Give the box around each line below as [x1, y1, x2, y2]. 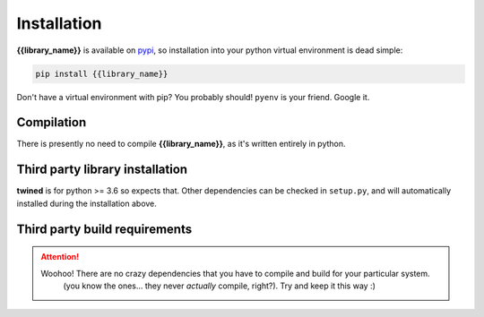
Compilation [16, 115, 87, 130]
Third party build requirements [16, 221, 193, 236]
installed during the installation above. [16, 198, 157, 209]
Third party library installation [16, 162, 188, 177]
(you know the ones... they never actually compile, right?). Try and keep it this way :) [63, 280, 376, 291]
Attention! [40, 252, 80, 262]
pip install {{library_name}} [35, 68, 169, 79]
